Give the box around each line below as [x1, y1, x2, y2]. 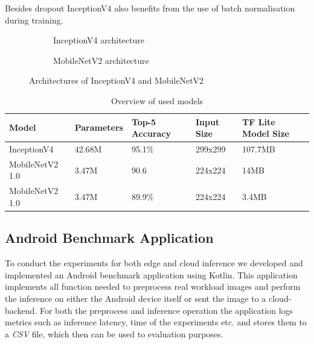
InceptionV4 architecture [53, 34, 144, 46]
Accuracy [131, 127, 171, 140]
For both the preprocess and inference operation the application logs [39, 304, 293, 316]
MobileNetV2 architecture [53, 54, 149, 66]
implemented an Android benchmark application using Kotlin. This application [5, 268, 298, 281]
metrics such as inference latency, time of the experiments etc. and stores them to [5, 316, 307, 328]
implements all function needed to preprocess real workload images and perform [5, 280, 301, 293]
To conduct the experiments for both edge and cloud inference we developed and [5, 257, 303, 269]
